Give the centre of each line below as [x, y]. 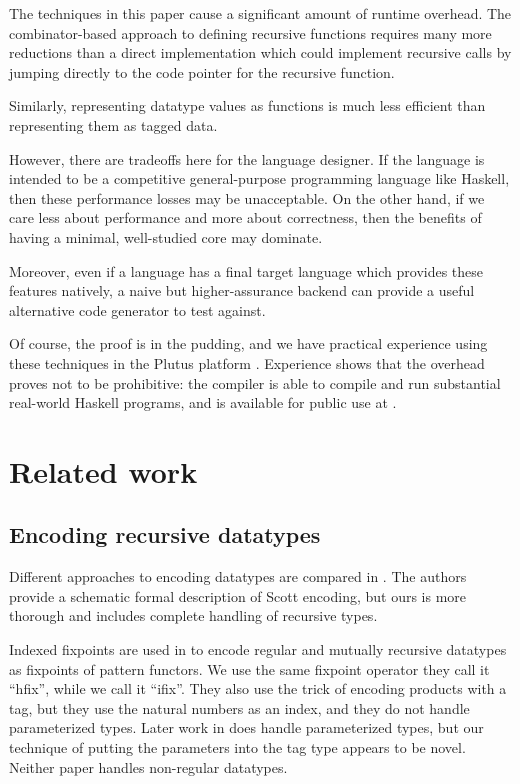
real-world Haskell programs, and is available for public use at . [203, 402]
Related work [103, 470]
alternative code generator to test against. [137, 309]
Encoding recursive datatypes [165, 534]
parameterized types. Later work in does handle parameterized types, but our [246, 727]
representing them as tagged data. [113, 124]
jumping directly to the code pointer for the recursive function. [202, 71]
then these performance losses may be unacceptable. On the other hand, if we [247, 197]
